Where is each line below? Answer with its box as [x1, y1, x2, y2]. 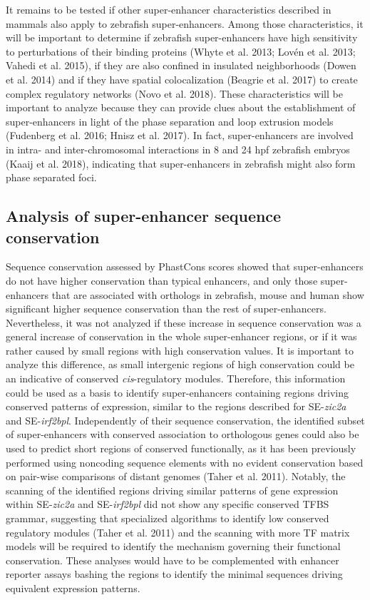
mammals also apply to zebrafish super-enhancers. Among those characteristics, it [6, 16, 364, 31]
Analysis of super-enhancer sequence [6, 205, 282, 227]
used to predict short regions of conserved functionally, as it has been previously [6, 441, 356, 456]
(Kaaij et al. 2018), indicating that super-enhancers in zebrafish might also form [6, 156, 356, 171]
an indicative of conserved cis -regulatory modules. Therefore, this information [6, 371, 346, 386]
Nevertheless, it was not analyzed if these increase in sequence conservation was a [6, 315, 361, 330]
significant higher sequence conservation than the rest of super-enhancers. [6, 301, 327, 316]
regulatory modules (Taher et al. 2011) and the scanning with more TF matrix [6, 524, 350, 539]
